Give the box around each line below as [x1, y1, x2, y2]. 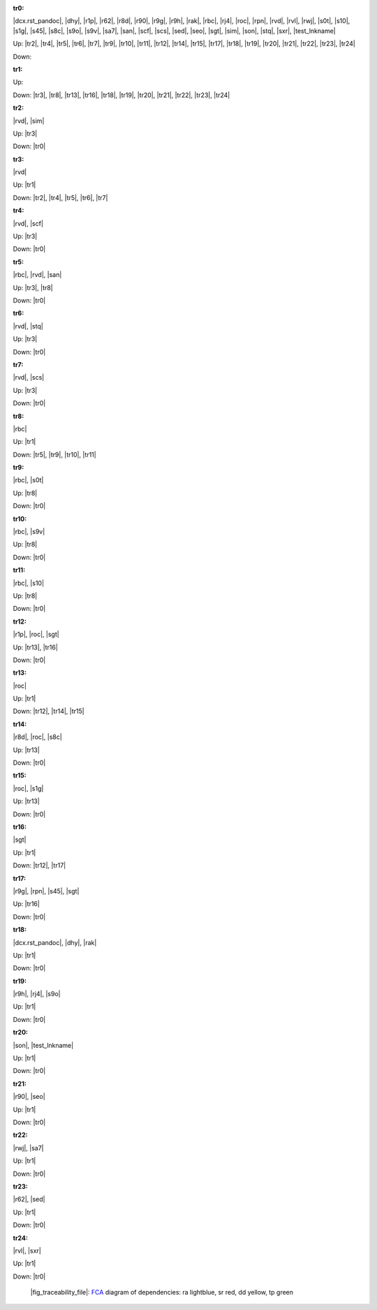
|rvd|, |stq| [13, 322, 43, 330]
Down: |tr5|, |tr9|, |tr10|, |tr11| [13, 450, 97, 459]
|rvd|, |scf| [13, 219, 43, 227]
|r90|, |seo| [13, 1093, 45, 1101]
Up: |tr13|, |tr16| [13, 643, 59, 652]
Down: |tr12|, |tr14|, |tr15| [13, 707, 84, 716]
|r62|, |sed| [13, 1195, 45, 1204]
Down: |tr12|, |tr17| [13, 861, 66, 870]
